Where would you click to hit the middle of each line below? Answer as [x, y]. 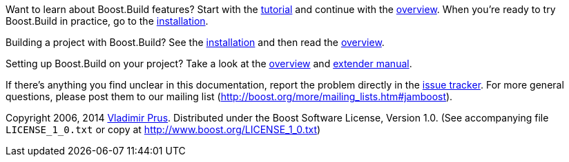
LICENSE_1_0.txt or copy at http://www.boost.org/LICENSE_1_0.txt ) [163, 129]
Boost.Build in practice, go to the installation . [107, 21]
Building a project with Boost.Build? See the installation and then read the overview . [195, 42]
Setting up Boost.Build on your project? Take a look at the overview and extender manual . [209, 63]
